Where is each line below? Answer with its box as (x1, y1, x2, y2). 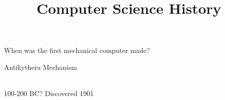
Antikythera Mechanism (4, 61, 77, 72)
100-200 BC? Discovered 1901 (4, 88, 94, 99)
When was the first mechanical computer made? (4, 45, 150, 55)
